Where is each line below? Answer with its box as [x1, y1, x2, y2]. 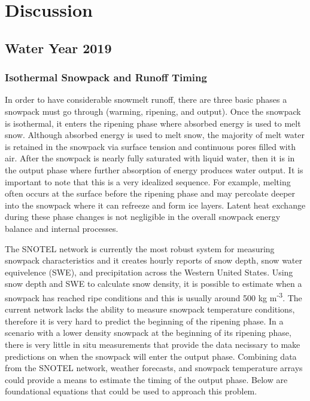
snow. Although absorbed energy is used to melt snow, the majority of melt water [5, 128, 305, 141]
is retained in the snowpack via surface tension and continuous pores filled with [5, 140, 296, 152]
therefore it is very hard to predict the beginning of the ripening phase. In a [5, 314, 284, 327]
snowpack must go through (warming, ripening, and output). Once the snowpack [5, 105, 301, 117]
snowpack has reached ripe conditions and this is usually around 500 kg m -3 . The [5, 289, 302, 304]
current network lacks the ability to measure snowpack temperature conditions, [5, 303, 295, 316]
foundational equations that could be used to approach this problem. [5, 385, 257, 397]
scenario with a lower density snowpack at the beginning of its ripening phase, [5, 326, 291, 339]
